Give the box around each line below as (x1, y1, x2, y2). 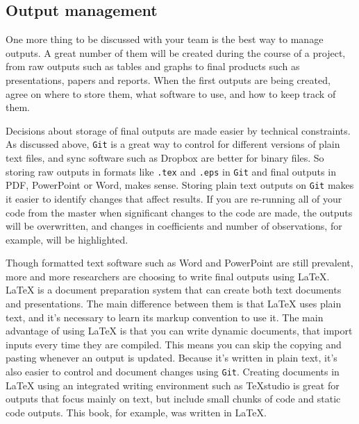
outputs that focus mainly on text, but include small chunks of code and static (6, 391, 341, 406)
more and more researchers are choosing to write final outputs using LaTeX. (6, 269, 330, 283)
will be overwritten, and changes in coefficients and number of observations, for (6, 219, 342, 233)
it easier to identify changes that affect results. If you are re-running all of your (6, 191, 342, 205)
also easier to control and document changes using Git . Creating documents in (6, 364, 340, 379)
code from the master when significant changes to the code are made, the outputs (6, 205, 353, 219)
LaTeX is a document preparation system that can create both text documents (6, 282, 342, 297)
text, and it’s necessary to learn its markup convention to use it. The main (6, 309, 324, 324)
